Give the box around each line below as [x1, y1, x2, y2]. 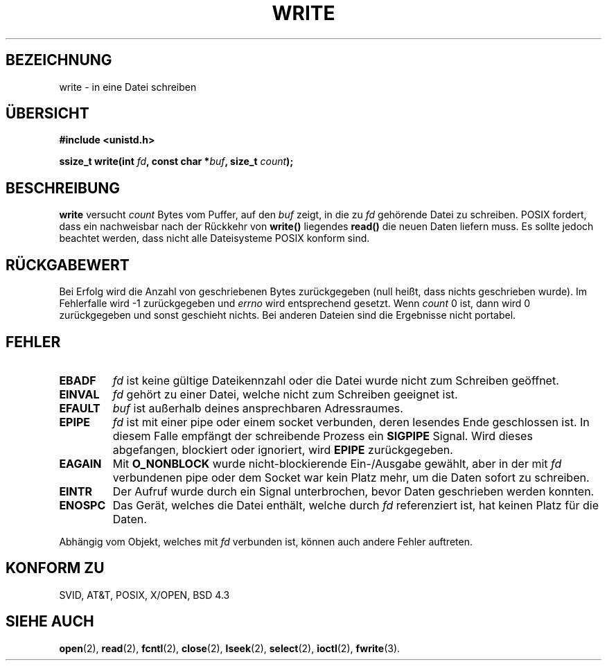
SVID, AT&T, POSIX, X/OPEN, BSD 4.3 [59, 588, 230, 601]
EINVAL [59, 387, 100, 401]
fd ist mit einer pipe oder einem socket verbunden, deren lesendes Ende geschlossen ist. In [112, 414, 590, 429]
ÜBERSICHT [6, 105, 89, 123]
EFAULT [59, 401, 100, 415]
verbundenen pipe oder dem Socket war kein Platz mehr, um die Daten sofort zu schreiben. [112, 470, 590, 484]
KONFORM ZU [6, 559, 105, 577]
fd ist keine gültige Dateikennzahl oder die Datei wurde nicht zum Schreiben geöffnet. [112, 373, 559, 387]
